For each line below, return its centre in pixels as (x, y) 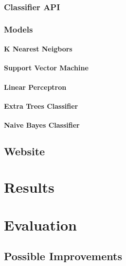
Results (29, 187)
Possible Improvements (63, 256)
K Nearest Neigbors (38, 49)
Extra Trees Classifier (41, 106)
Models (18, 29)
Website (25, 151)
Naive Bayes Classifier (42, 125)
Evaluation (40, 224)
